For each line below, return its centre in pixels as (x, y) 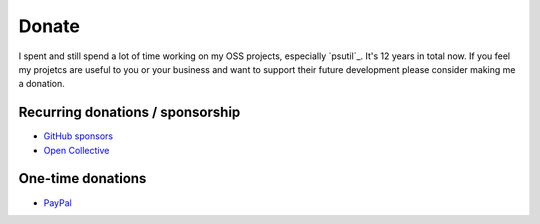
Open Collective (76, 150)
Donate (49, 26)
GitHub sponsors (78, 136)
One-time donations (82, 178)
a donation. (41, 84)
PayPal (57, 202)
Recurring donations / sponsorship (129, 112)
